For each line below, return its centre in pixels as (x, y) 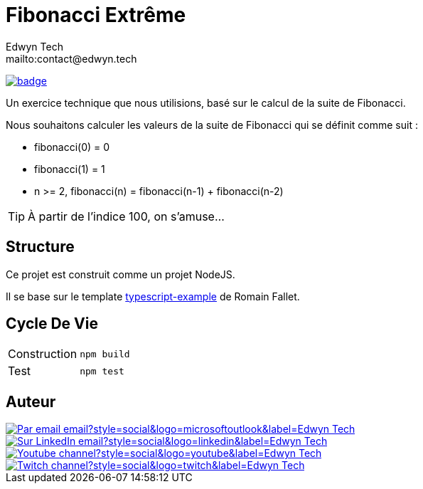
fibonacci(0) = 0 (72, 147)
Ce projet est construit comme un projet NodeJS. (121, 274)
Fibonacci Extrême (96, 15)
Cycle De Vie (52, 324)
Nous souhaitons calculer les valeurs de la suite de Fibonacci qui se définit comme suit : (212, 125)
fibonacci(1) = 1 (70, 169)
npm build (105, 354)
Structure (40, 247)
